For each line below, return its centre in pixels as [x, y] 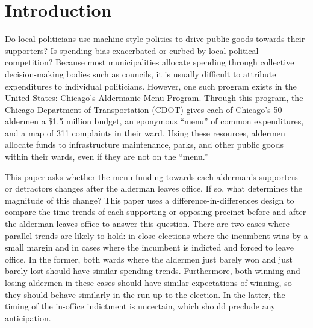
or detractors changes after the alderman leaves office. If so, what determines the [154, 188]
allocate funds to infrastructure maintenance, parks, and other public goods [144, 144]
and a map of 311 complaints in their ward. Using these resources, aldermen [145, 132]
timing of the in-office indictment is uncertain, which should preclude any [140, 306]
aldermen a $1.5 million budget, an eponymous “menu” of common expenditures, [154, 121]
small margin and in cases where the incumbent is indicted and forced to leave [149, 247]
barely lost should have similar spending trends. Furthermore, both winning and [153, 271]
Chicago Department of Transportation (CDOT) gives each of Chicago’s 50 [144, 109]
